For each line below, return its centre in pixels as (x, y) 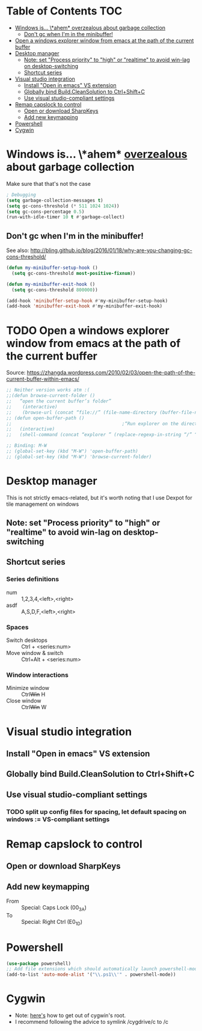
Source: (16, 373)
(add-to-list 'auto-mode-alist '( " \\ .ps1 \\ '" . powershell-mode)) (91, 975)
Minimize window (28, 688)
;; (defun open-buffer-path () (45, 418)
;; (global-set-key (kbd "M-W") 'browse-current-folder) (79, 457)
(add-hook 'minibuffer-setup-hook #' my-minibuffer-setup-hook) (87, 301)
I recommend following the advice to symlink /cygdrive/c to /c (91, 1022)
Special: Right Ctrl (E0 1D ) (52, 922)
